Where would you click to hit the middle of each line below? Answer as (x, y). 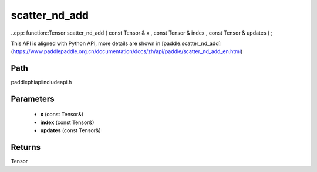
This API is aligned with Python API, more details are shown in (86, 43)
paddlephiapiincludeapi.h (41, 82)
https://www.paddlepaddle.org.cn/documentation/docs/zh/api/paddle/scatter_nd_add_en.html (127, 51)
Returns (26, 147)
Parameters (33, 99)
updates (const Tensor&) (70, 130)
